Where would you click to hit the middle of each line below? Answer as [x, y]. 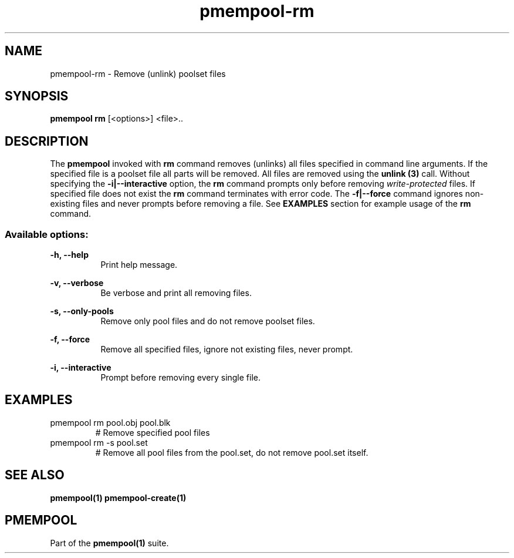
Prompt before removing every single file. [181, 378]
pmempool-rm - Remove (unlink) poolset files [138, 73]
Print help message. [139, 265]
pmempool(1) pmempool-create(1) [118, 498]
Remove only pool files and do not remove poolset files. [208, 321]
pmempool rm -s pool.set [99, 442]
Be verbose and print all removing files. [176, 293]
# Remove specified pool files [153, 432]
